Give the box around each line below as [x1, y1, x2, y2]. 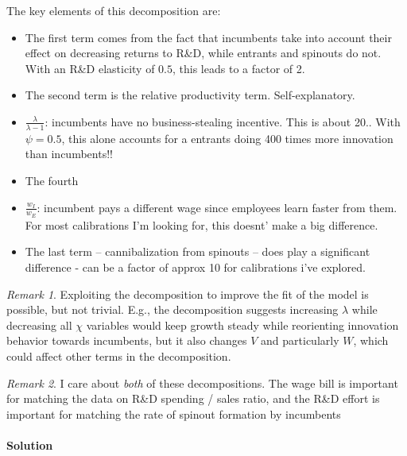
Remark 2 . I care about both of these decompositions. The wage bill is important [6, 374, 398, 391]
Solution [6, 436, 53, 453]
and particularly [261, 332, 339, 349]
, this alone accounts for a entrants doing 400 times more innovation [61, 129, 393, 146]
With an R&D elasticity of [25, 60, 155, 76]
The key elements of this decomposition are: [6, 2, 221, 18]
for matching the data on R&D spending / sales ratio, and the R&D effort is [6, 390, 380, 407]
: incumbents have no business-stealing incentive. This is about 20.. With [45, 113, 401, 129]
